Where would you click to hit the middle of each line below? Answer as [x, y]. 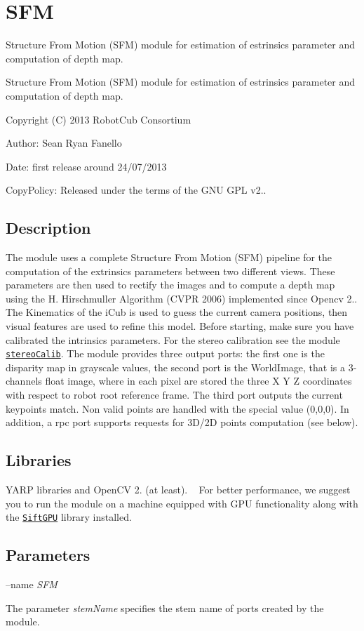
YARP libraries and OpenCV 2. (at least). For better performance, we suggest [178, 490]
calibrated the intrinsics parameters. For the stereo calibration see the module [173, 339]
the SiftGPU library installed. [69, 517]
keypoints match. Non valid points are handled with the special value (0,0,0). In [177, 408]
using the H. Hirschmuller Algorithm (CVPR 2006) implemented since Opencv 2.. [182, 298]
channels [24, 381]
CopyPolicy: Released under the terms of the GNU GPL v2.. [136, 190]
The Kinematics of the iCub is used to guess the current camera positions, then [177, 312]
